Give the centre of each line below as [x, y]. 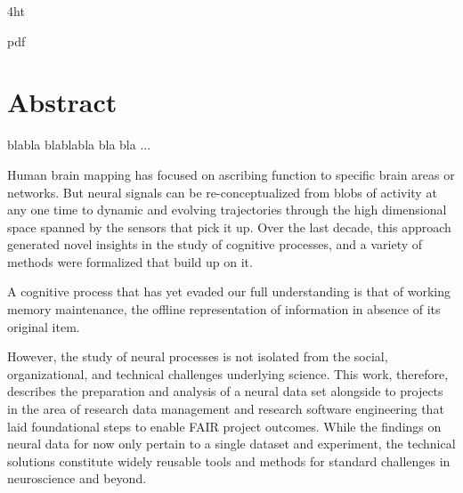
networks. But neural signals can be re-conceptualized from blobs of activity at [222, 192]
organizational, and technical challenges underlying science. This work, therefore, [228, 373]
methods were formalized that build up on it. [130, 261]
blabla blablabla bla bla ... [79, 145]
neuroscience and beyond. [77, 478]
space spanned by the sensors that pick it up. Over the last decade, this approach [229, 226]
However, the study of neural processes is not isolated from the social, [198, 356]
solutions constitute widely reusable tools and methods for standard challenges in [229, 461]
